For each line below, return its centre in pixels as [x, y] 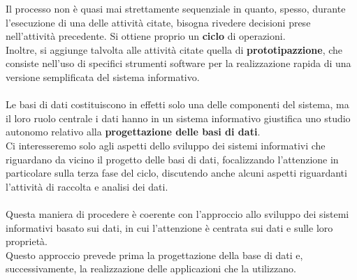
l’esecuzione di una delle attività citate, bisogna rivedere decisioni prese [158, 22]
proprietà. [27, 241]
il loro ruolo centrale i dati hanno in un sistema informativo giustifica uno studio [178, 118]
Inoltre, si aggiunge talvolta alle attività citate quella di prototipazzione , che [174, 49]
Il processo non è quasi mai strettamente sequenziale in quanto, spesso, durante [176, 8]
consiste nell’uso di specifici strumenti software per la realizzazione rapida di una [178, 63]
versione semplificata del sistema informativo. [103, 76]
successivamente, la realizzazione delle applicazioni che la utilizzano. [151, 268]
